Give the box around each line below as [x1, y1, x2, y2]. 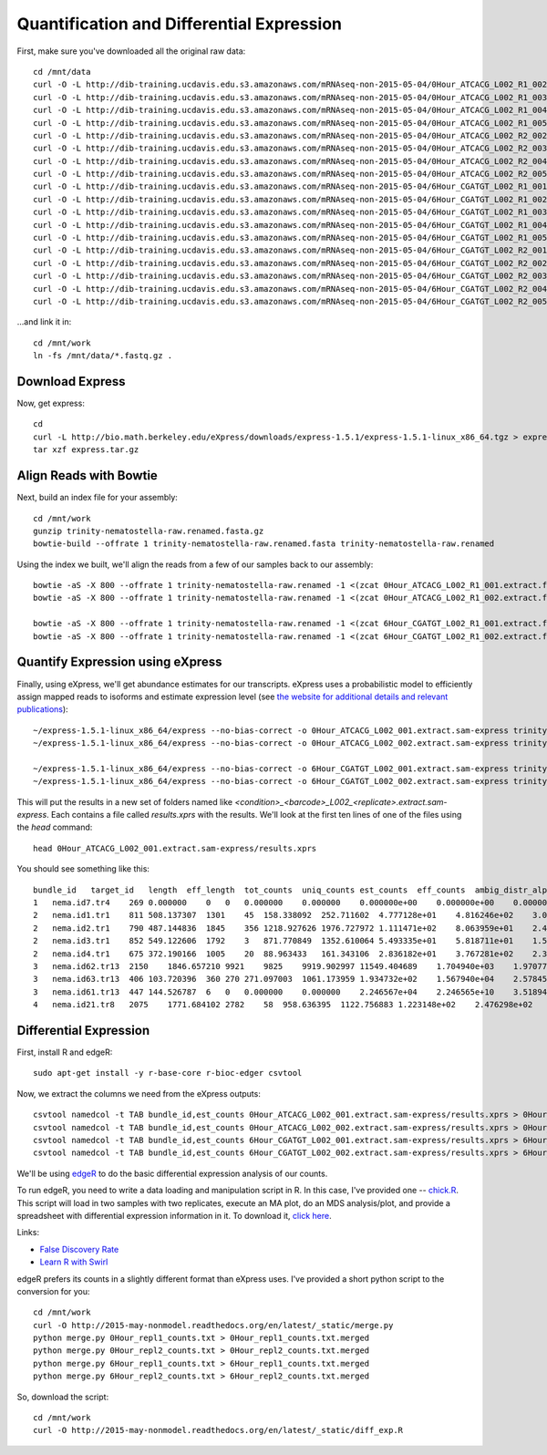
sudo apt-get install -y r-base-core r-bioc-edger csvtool [33, 1068, 303, 1078]
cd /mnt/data [33, 67, 91, 77]
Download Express [16, 374, 127, 389]
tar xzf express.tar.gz [33, 445, 139, 455]
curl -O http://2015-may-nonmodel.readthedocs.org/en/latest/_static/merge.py [33, 1320, 394, 1330]
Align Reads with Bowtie [16, 468, 159, 483]
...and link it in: [16, 316, 72, 327]
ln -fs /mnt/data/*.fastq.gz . [33, 351, 173, 361]
